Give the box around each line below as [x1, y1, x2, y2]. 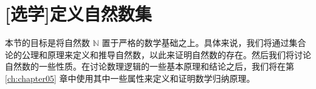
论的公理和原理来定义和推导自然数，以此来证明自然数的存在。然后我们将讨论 [5, 48, 311, 61]
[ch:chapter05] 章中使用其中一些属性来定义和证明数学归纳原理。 [5, 71, 255, 84]
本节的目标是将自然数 [5, 36, 90, 49]
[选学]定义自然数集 [5, 1, 152, 26]
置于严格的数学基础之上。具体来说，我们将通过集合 [101, 36, 306, 49]
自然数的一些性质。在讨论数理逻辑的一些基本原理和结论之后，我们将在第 [5, 60, 294, 73]
